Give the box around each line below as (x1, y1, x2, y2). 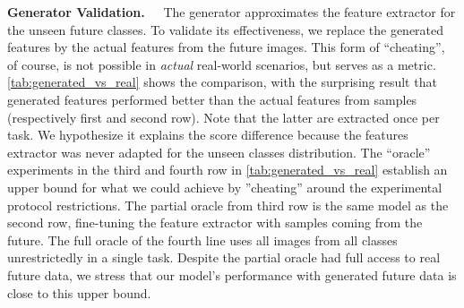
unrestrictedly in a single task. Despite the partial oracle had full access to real (7, 248, 441, 267)
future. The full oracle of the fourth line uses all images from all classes (7, 230, 398, 249)
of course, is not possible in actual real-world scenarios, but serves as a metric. (7, 55, 436, 73)
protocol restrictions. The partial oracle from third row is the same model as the (7, 195, 449, 214)
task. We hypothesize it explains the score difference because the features (7, 125, 408, 144)
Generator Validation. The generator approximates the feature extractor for (7, 3, 456, 21)
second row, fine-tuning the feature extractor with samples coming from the (7, 213, 423, 232)
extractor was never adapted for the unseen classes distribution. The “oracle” (7, 142, 431, 161)
